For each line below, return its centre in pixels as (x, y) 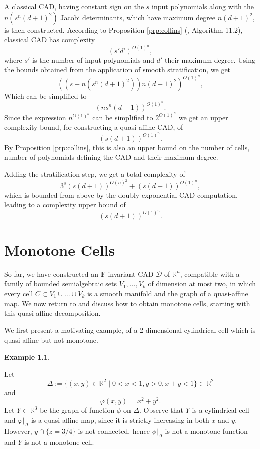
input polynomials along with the (203, 6)
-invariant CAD (129, 273)
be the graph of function (77, 410)
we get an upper (203, 117)
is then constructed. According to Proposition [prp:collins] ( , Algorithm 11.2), (123, 29)
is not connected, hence (114, 431)
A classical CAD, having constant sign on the (74, 6)
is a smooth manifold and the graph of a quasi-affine (168, 294)
